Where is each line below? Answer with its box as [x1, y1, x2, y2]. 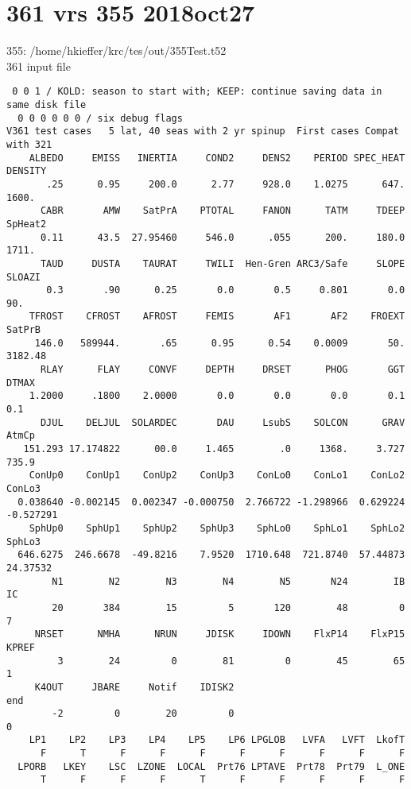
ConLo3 [6, 483, 41, 494]
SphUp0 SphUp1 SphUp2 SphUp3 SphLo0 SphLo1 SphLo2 [29, 522, 405, 534]
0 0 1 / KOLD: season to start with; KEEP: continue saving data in [12, 86, 382, 98]
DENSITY [6, 165, 47, 177]
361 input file [6, 57, 71, 74]
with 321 [6, 138, 52, 150]
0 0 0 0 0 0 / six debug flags [17, 112, 183, 124]
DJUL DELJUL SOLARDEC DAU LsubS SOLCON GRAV [40, 416, 405, 428]
